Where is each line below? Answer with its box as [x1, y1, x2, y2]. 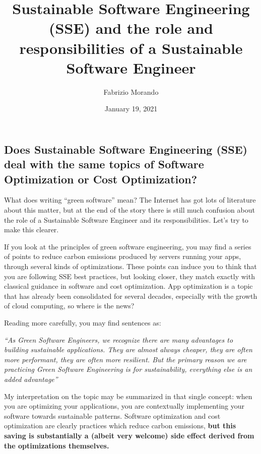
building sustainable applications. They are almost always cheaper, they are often [4, 344, 252, 355]
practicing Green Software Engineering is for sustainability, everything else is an [4, 364, 252, 374]
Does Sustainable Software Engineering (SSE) [4, 141, 247, 157]
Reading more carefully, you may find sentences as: [4, 317, 161, 328]
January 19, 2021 [104, 103, 158, 114]
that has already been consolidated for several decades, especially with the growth [4, 290, 257, 301]
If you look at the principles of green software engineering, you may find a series [4, 241, 251, 251]
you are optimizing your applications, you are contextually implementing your [4, 401, 245, 411]
